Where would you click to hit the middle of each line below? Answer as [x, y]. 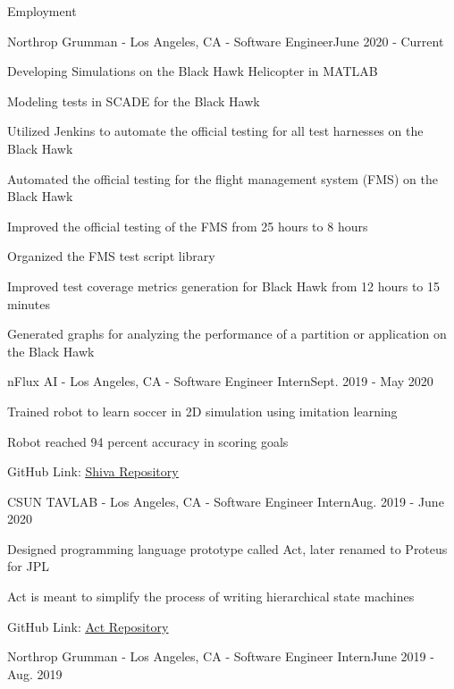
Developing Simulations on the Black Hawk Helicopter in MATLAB [193, 71]
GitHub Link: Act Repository [88, 626]
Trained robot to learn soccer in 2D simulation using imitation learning [202, 411]
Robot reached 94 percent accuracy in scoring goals [148, 441]
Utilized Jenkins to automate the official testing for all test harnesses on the [215, 131]
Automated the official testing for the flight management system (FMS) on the [223, 178]
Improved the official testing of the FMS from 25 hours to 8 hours [188, 226]
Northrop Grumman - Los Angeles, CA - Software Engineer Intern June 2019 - [221, 656]
